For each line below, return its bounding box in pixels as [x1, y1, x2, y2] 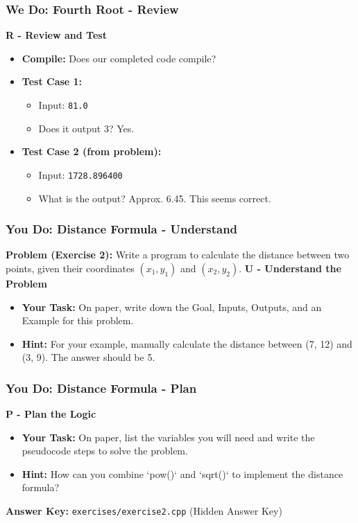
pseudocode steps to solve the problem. [22, 443, 188, 458]
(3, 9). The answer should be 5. [22, 350, 155, 364]
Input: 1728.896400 [38, 167, 123, 181]
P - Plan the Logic [6, 407, 96, 421]
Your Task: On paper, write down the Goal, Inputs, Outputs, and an [22, 299, 322, 314]
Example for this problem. [22, 313, 134, 328]
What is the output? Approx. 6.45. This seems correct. [38, 190, 271, 205]
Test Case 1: [22, 74, 83, 89]
